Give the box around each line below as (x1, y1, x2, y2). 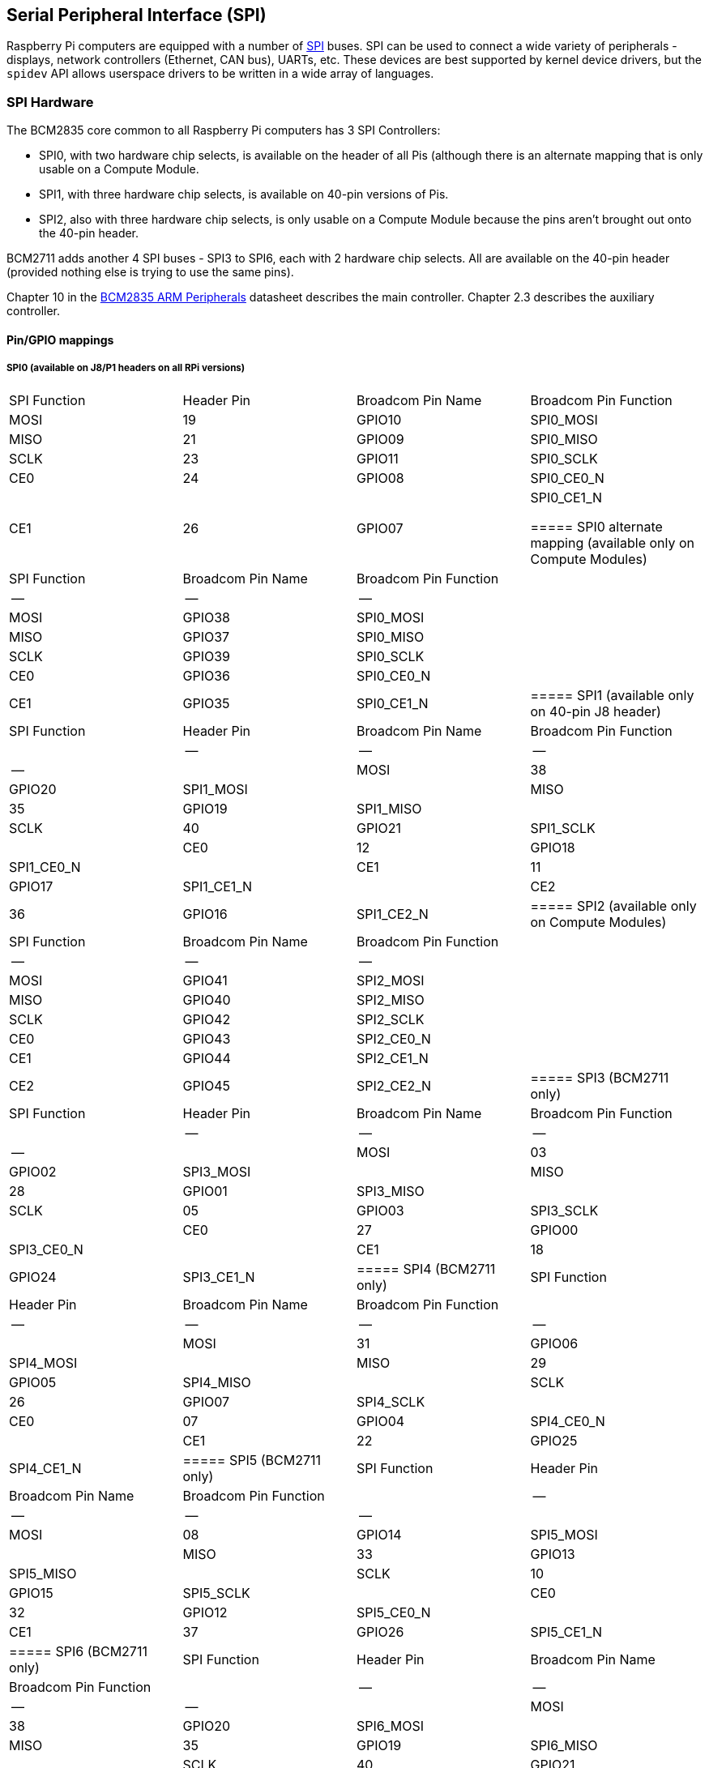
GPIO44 (182, 1049, 231, 1066)
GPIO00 (530, 1221, 579, 1238)
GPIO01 (182, 1182, 228, 1199)
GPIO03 (357, 1202, 404, 1219)
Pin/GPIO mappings (6, 332, 114, 347)
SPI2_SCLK (357, 1010, 425, 1027)
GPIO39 (182, 647, 230, 664)
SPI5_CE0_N (357, 1604, 431, 1621)
